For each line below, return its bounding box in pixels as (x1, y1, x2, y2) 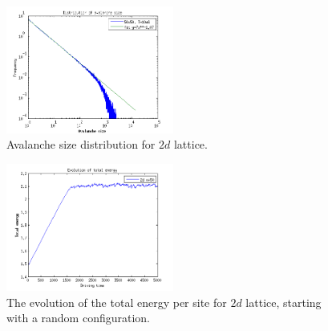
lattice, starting (245, 293, 322, 310)
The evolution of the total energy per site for (6, 293, 227, 310)
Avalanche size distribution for (6, 136, 156, 153)
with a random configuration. (6, 309, 151, 326)
